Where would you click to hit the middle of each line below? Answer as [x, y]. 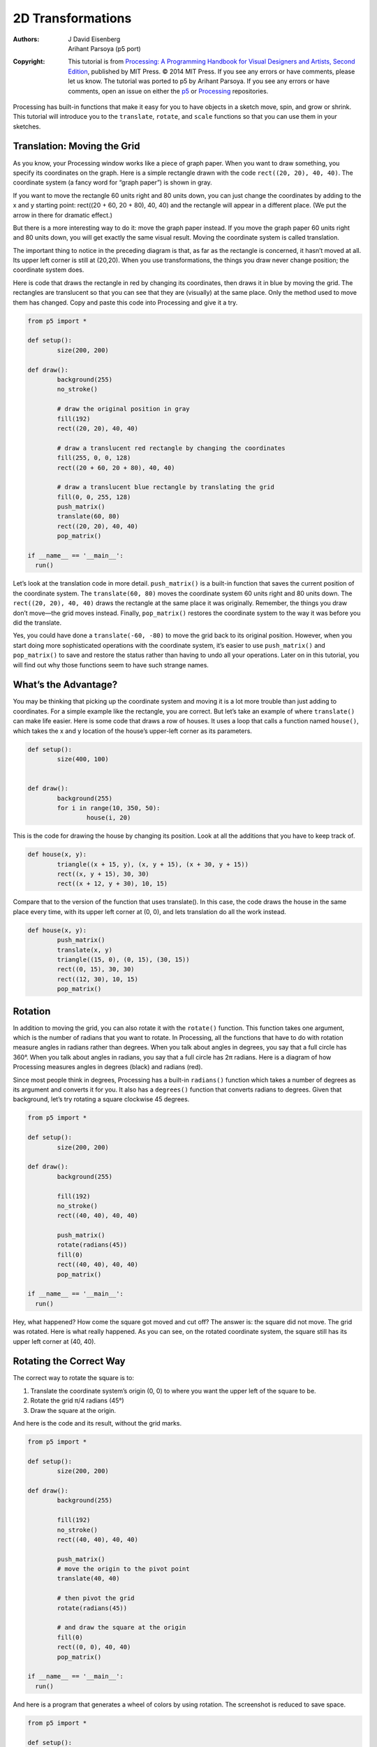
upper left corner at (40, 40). [54, 1341]
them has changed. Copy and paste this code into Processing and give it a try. [125, 302]
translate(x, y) [85, 950]
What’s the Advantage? [65, 685]
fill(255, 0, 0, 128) [94, 458]
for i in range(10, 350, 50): [109, 808]
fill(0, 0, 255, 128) [94, 497]
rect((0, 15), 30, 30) [96, 969]
